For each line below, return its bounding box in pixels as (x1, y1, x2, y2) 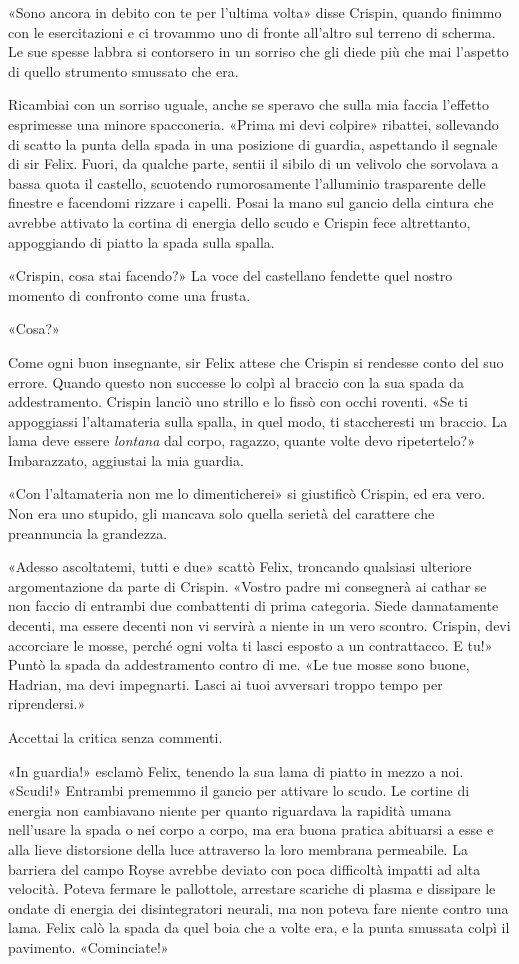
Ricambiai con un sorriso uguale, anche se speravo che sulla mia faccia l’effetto (8, 94, 489, 115)
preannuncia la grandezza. (8, 522, 168, 543)
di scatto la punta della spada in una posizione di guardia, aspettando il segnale (8, 133, 498, 154)
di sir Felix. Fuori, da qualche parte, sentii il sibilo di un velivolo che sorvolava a (8, 153, 499, 174)
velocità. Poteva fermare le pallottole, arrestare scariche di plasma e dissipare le (8, 878, 496, 899)
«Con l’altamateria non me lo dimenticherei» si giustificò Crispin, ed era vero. (8, 483, 486, 504)
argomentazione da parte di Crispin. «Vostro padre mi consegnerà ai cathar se (8, 575, 487, 596)
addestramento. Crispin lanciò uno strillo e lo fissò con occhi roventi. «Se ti (8, 391, 468, 412)
